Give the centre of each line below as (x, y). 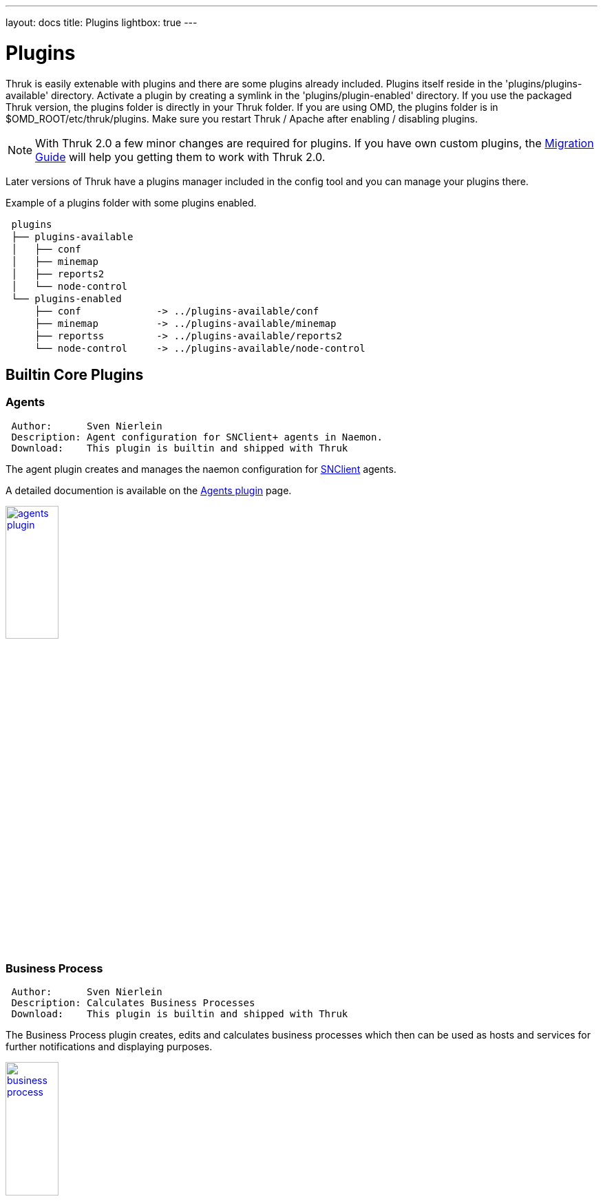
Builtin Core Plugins (75, 374)
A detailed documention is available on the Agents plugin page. (149, 490)
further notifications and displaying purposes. (109, 1047)
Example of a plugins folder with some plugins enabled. (131, 202)
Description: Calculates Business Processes (133, 1003)
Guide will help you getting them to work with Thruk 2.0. (180, 157)
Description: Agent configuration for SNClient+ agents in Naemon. (197, 437)
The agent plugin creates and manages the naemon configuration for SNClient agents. (201, 469)
